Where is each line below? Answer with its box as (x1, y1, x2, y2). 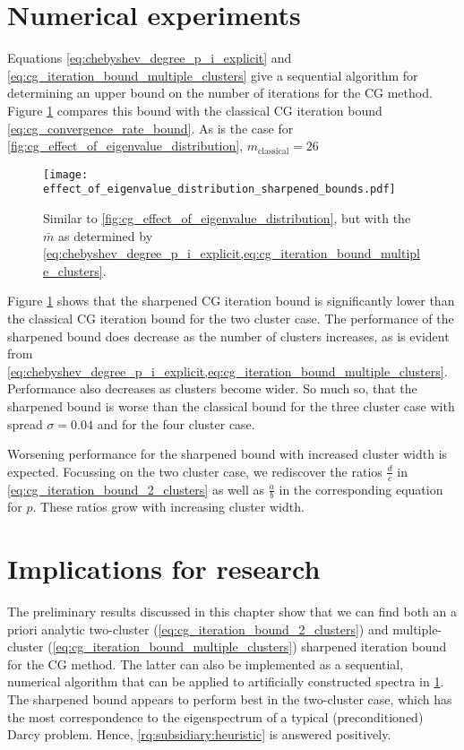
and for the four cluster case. (97, 414, 255, 433)
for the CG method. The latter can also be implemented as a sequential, (7, 654, 404, 673)
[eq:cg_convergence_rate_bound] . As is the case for (7, 118, 294, 137)
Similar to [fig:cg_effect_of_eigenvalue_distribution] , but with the (43, 209, 411, 227)
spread (7, 414, 43, 433)
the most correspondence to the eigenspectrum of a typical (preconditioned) (7, 707, 424, 726)
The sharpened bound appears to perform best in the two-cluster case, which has (7, 690, 452, 709)
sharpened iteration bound (301, 637, 447, 656)
